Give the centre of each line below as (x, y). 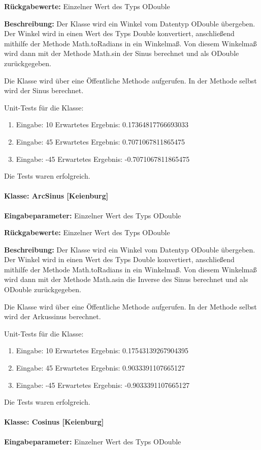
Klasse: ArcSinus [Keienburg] (56, 196)
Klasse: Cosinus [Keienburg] (54, 422)
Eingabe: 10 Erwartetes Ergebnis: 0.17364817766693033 (102, 124)
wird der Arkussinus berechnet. (53, 316)
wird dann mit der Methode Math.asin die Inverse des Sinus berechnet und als (126, 279)
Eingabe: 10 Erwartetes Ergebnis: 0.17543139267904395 (102, 350)
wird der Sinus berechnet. (44, 90)
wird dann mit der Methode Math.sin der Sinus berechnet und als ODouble (122, 53)
